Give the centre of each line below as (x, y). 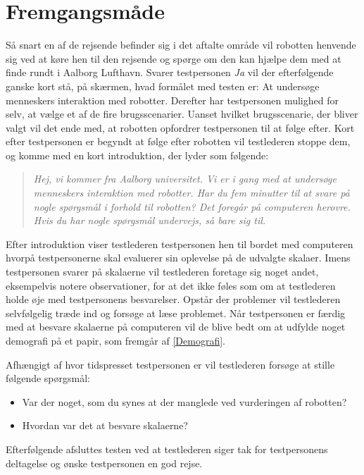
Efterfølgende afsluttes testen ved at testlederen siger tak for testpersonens (167, 449)
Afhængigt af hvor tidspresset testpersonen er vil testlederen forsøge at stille (170, 364)
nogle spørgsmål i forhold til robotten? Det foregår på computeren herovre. (192, 206)
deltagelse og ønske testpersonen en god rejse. (104, 463)
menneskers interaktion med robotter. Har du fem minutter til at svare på (192, 193)
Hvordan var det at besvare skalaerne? (105, 425)
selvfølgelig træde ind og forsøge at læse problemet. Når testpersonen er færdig (176, 313)
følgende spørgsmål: (48, 378)
